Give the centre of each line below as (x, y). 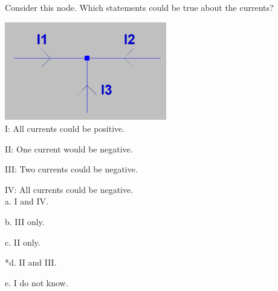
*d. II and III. (31, 262)
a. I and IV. (27, 201)
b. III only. (25, 221)
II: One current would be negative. (69, 149)
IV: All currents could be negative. (69, 189)
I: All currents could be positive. (65, 128)
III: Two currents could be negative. (71, 169)
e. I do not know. (37, 282)
